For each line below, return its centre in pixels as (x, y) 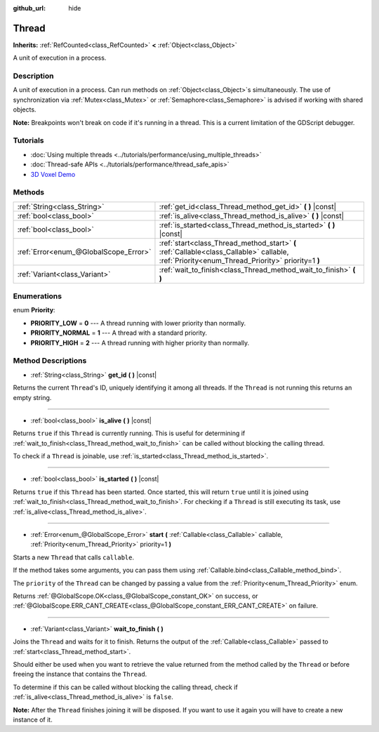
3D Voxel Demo (53, 174)
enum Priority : (34, 310)
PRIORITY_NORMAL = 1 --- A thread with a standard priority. (119, 333)
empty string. (32, 397)
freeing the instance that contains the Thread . (80, 674)
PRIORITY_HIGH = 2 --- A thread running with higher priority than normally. (140, 342)
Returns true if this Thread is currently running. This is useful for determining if (129, 433)
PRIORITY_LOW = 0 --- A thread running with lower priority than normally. (138, 323)
